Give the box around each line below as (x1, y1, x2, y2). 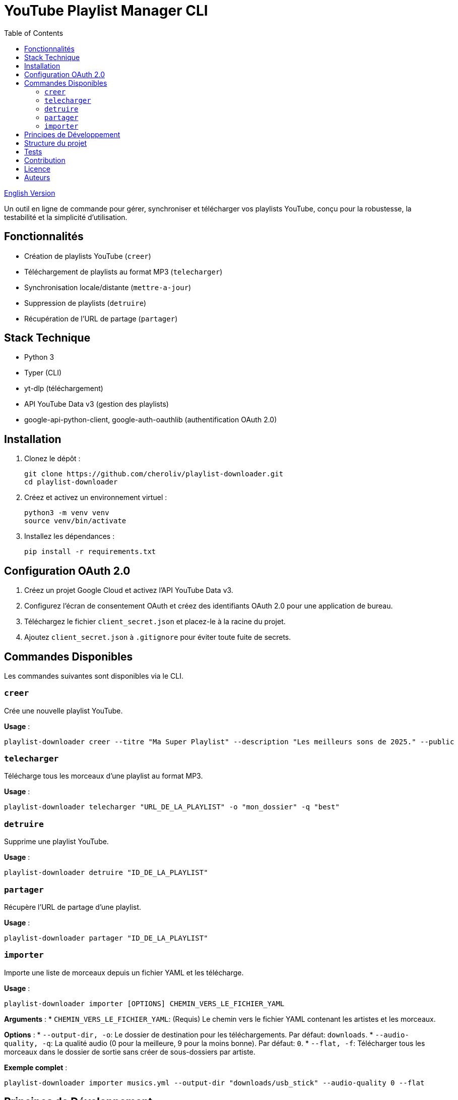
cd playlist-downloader (24, 478, 118, 486)
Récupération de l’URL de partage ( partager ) (24, 314, 178, 323)
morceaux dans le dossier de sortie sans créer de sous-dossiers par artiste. (4, 1047, 255, 1056)
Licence (24, 164, 50, 173)
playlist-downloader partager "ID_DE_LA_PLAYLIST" (4, 933, 208, 942)
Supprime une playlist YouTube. (4, 837, 109, 846)
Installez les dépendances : (24, 532, 115, 541)
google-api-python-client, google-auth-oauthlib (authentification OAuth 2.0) (24, 415, 277, 424)
